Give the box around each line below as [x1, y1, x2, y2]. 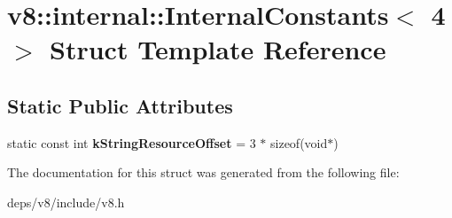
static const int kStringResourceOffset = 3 [7, 133, 256, 152]
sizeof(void [270, 133, 328, 152]
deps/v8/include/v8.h [7, 192, 125, 211]
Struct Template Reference [50, 31, 386, 67]
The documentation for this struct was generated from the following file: [7, 163, 400, 182]
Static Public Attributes [7, 91, 233, 119]
